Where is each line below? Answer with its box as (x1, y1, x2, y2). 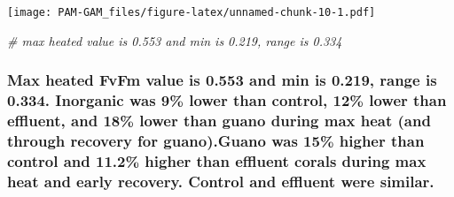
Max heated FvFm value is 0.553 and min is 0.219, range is (7, 69, 437, 91)
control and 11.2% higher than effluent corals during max (7, 149, 427, 171)
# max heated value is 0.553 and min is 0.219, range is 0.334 (7, 31, 342, 49)
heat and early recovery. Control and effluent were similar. (7, 170, 434, 192)
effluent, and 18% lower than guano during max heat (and (7, 110, 431, 132)
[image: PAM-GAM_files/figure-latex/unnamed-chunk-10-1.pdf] (7, 6, 376, 19)
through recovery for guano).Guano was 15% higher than (7, 129, 425, 151)
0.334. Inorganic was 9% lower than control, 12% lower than (7, 89, 447, 111)
